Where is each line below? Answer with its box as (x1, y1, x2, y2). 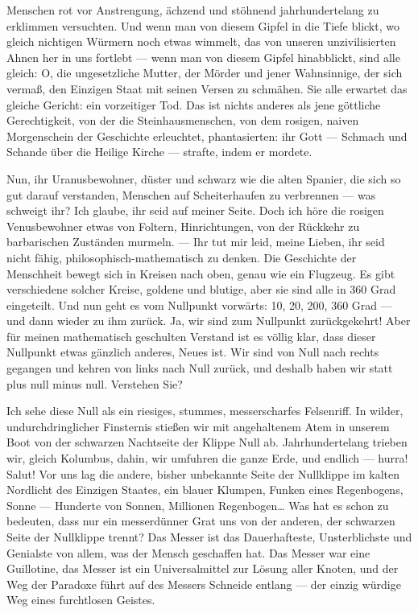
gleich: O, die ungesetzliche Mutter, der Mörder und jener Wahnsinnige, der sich (6, 64, 403, 81)
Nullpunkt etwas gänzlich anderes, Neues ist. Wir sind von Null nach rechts (6, 344, 379, 360)
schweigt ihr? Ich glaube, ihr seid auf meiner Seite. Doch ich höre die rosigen (6, 202, 384, 219)
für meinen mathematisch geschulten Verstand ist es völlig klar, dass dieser (6, 327, 376, 344)
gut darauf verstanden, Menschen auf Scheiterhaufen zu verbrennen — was (6, 186, 376, 203)
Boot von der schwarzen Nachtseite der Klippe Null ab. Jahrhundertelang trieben (6, 434, 408, 450)
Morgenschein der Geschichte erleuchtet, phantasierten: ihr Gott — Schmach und (6, 127, 408, 144)
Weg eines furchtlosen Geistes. (6, 591, 155, 608)
